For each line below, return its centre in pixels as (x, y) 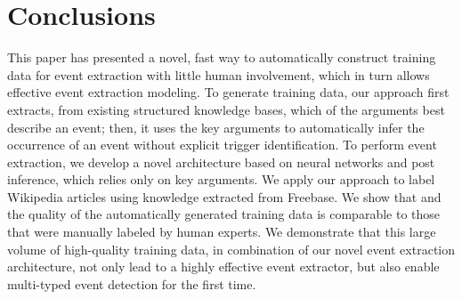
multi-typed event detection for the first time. (132, 283)
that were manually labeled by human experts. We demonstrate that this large (222, 232)
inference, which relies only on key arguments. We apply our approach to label (221, 179)
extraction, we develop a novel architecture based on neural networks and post (221, 162)
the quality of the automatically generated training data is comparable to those (224, 214)
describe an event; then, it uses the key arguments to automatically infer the (216, 127)
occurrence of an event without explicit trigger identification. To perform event (222, 145)
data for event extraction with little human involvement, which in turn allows (219, 74)
